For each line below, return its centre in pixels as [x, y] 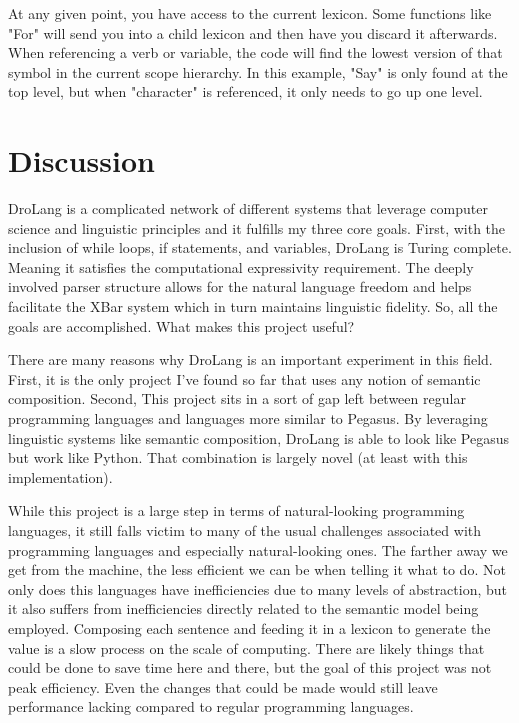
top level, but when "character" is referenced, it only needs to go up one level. [245, 91]
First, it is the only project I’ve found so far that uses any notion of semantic [244, 378]
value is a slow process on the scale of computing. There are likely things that [246, 647]
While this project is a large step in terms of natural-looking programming [236, 510]
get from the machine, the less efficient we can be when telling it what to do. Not [257, 569]
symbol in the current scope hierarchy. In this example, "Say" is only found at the [258, 71]
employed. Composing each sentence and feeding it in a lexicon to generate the [249, 627]
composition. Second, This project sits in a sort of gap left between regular [237, 398]
